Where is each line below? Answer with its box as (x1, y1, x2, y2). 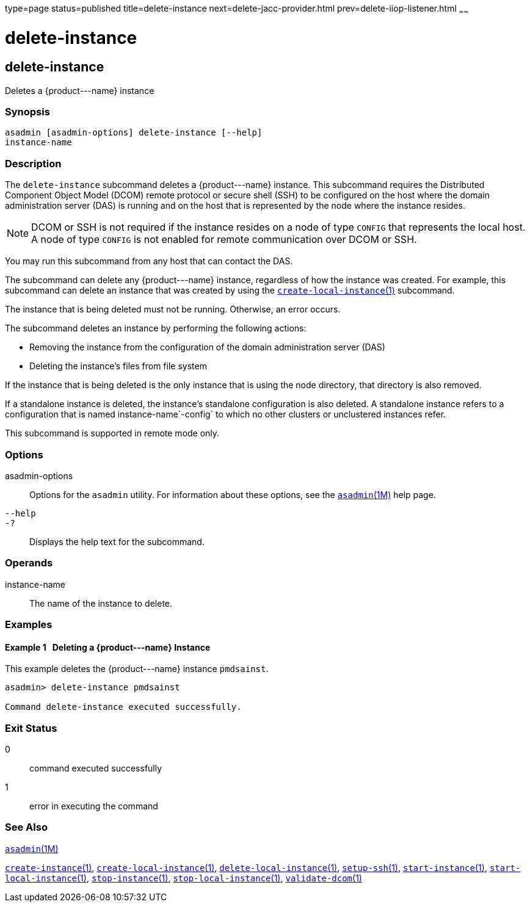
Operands (5, 557, 53, 569)
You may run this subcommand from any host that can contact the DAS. (5, 256, 293, 267)
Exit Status (5, 721, 57, 734)
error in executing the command (29, 801, 158, 812)
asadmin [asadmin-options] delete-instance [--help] (5, 128, 263, 138)
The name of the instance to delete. (29, 598, 173, 609)
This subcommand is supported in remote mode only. (5, 428, 220, 439)
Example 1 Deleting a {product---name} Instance (5, 641, 211, 652)
